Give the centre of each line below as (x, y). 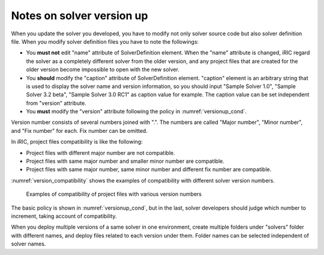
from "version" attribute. (56, 103)
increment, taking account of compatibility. (64, 216)
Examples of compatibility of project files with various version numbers (114, 194)
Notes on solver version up (79, 16)
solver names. (28, 244)
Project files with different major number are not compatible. (100, 153)
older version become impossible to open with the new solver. (103, 69)
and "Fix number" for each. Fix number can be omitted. (79, 130)
